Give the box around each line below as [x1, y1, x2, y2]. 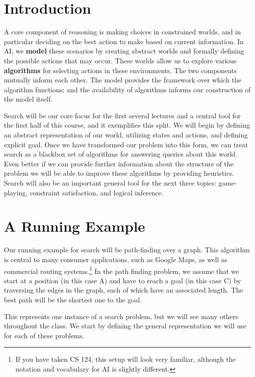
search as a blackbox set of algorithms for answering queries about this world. [4, 149, 237, 159]
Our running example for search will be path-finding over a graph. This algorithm [4, 244, 250, 255]
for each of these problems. [4, 330, 84, 340]
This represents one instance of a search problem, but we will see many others [4, 311, 238, 321]
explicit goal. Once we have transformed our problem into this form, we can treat [4, 139, 248, 149]
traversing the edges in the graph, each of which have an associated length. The [4, 285, 243, 295]
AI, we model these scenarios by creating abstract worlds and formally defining [4, 46, 244, 56]
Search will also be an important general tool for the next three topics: [4, 178, 217, 188]
